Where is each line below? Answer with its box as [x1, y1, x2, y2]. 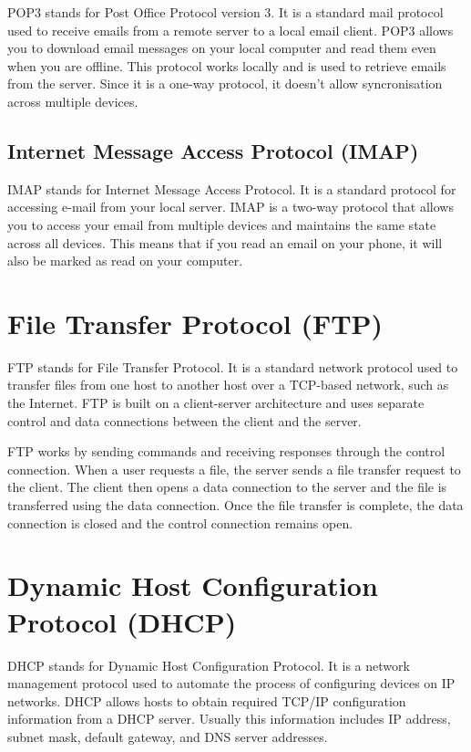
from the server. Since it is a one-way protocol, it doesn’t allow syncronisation [7, 74, 443, 93]
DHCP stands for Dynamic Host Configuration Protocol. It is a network [7, 655, 410, 674]
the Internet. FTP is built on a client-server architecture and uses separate [7, 393, 425, 413]
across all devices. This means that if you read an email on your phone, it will [7, 233, 443, 252]
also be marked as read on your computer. [7, 251, 243, 270]
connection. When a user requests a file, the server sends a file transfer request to [7, 459, 461, 478]
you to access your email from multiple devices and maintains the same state [7, 214, 436, 234]
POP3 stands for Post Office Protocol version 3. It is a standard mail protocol [7, 3, 444, 21]
